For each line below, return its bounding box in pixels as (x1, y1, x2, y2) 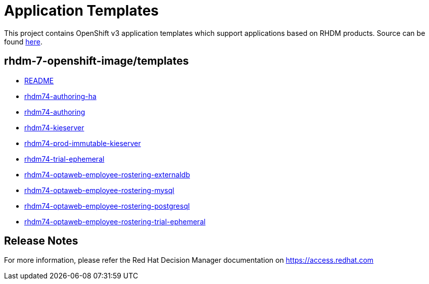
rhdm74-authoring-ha (24, 91, 97, 101)
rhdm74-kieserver (24, 123, 84, 132)
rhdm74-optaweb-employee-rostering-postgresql (24, 201, 190, 210)
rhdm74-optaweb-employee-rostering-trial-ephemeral (24, 217, 206, 226)
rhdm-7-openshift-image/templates (4, 55, 189, 68)
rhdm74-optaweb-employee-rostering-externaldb (24, 170, 190, 179)
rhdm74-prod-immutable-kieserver (24, 138, 141, 148)
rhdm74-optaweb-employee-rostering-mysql (24, 185, 174, 195)
